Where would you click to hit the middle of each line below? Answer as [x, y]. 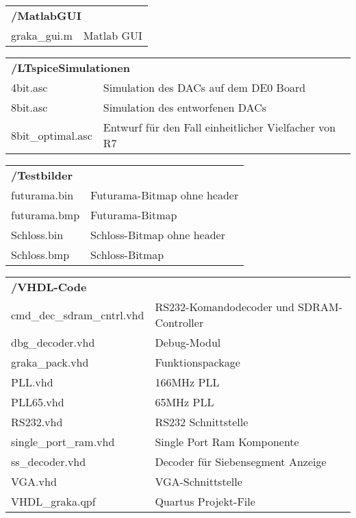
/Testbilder [42, 175]
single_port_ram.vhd [63, 442]
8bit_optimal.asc [52, 135]
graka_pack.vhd [50, 362]
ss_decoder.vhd [49, 461]
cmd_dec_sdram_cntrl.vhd [78, 314]
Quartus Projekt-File [205, 501]
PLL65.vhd [38, 402]
